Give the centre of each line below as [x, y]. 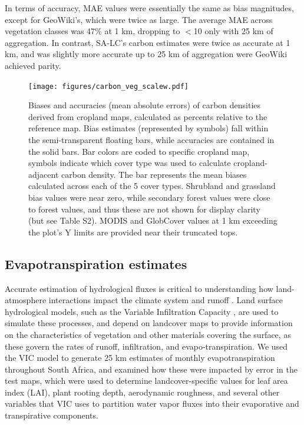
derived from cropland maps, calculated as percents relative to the [148, 116]
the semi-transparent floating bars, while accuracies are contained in [151, 140]
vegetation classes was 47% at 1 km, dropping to [92, 31]
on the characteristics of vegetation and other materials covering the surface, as [148, 334]
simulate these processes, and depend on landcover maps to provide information [149, 323]
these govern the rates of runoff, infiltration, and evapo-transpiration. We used [146, 346]
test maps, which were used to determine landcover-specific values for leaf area [146, 381]
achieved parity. [33, 65]
